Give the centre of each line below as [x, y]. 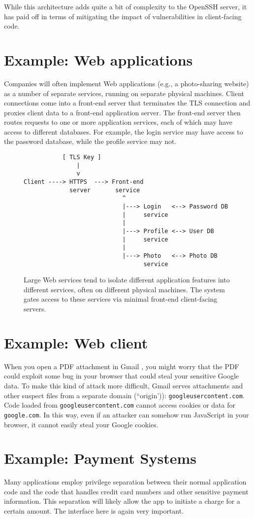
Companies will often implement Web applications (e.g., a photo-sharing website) [127, 83]
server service [105, 190]
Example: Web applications [98, 59]
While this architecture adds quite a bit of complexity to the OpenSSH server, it [126, 6]
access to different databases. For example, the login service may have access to [124, 131]
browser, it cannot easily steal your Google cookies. [81, 424]
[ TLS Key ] [82, 157]
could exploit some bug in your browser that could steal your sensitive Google [122, 376]
